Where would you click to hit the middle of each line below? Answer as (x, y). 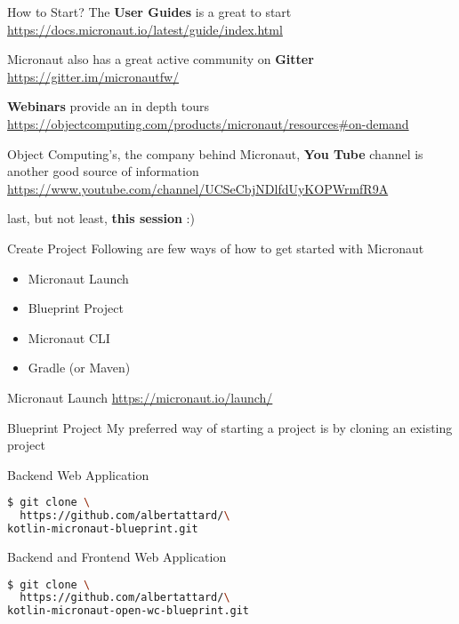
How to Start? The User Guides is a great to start (149, 12)
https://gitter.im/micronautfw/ (93, 76)
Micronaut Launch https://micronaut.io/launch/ (140, 397)
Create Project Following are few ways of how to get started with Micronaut (216, 248)
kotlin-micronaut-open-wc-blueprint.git (129, 611)
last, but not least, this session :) (101, 218)
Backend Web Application (78, 474)
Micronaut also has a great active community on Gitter (161, 59)
